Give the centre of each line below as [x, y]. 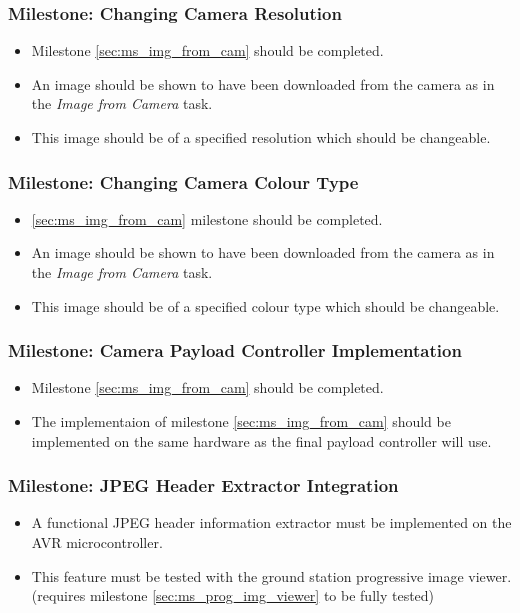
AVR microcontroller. [97, 542]
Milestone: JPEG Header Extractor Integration [203, 485]
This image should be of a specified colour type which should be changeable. [265, 305]
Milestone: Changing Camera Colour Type [183, 181]
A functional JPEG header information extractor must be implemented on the [271, 522]
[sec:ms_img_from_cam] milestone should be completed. [207, 218]
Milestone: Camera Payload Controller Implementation [235, 350]
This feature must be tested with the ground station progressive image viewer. [271, 575]
